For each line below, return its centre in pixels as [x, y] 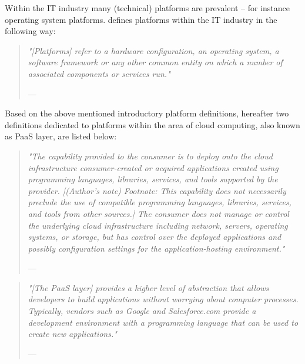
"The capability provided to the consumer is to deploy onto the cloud [150, 156]
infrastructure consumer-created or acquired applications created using [153, 167]
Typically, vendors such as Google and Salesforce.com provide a [142, 311]
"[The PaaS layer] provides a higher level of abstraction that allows [148, 287]
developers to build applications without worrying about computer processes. [163, 299]
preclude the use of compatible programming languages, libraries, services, [160, 202]
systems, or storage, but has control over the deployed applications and [155, 237]
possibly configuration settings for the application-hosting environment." [156, 248]
